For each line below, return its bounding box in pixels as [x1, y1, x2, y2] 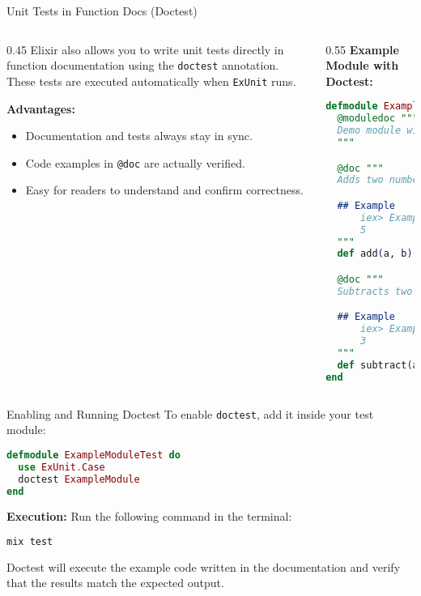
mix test [6, 535, 53, 547]
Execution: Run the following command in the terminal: [6, 508, 292, 525]
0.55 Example [325, 40, 399, 57]
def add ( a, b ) [337, 248, 413, 260]
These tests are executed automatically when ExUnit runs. [6, 72, 296, 89]
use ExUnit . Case [18, 461, 105, 473]
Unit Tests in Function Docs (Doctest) [6, 2, 198, 19]
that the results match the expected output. [6, 574, 224, 591]
